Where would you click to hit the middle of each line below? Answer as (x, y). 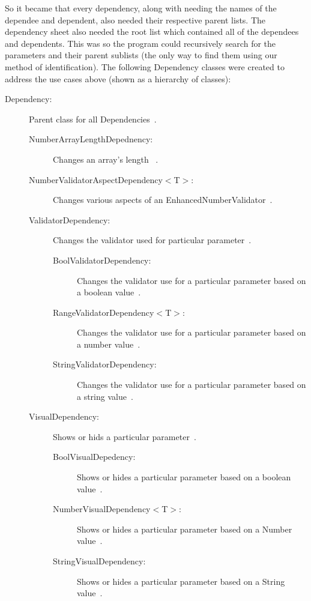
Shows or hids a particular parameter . (125, 436)
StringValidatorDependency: (105, 364)
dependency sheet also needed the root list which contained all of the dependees (152, 32)
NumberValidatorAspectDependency (96, 179)
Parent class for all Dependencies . (93, 119)
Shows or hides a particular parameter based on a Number (185, 529)
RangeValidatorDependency (104, 312)
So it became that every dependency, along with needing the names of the (141, 8)
